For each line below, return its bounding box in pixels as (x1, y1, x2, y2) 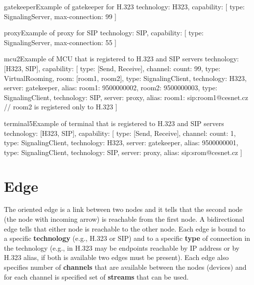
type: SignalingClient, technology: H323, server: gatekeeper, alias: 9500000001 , (4, 137, 238, 148)
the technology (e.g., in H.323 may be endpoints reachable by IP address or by (4, 242, 240, 253)
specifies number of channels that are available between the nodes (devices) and (4, 262, 247, 272)
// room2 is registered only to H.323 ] (4, 102, 117, 112)
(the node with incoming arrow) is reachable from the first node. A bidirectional (4, 214, 245, 224)
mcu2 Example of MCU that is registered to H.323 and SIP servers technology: (4, 53, 239, 64)
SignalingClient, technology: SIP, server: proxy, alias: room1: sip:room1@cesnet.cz (4, 92, 248, 102)
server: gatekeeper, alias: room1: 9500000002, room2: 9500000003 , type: (4, 82, 217, 93)
